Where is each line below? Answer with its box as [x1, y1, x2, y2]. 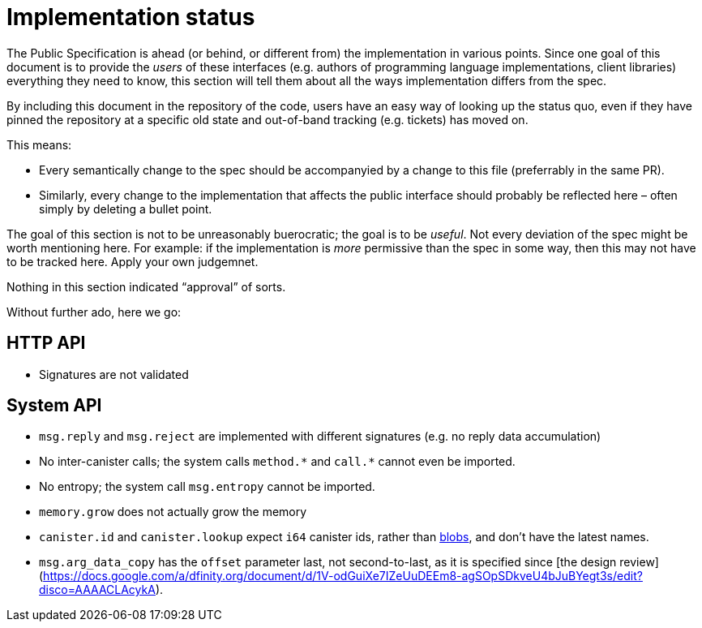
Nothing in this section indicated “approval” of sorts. [6, 279, 286, 294]
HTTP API [6, 333, 86, 354]
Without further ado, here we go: [6, 304, 182, 319]
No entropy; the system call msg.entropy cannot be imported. [39, 480, 375, 494]
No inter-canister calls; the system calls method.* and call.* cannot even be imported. [39, 454, 516, 469]
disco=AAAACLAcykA [39, 583, 156, 597]
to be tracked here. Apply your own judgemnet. [6, 254, 259, 269]
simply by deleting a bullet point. [39, 201, 212, 216]
